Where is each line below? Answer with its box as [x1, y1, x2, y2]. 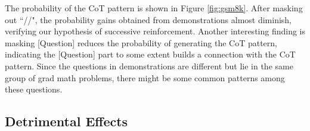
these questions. [5, 83, 63, 95]
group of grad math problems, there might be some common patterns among [5, 71, 285, 84]
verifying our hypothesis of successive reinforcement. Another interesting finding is [5, 25, 306, 37]
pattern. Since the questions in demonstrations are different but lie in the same [5, 59, 293, 72]
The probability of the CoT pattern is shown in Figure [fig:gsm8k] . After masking [5, 2, 303, 14]
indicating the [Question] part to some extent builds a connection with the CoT [5, 48, 296, 60]
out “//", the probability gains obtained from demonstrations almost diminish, [5, 13, 292, 25]
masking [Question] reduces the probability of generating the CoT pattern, [5, 36, 277, 49]
